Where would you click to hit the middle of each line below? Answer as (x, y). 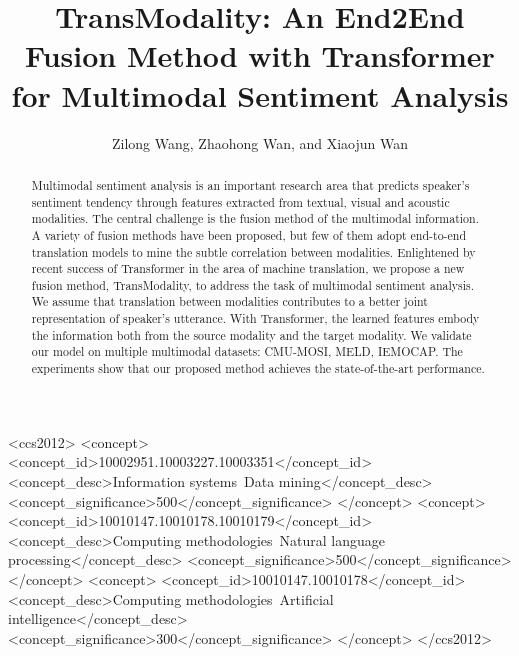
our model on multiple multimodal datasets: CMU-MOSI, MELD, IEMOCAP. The (247, 351)
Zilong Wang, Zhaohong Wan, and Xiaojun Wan (260, 142)
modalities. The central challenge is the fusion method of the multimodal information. (255, 218)
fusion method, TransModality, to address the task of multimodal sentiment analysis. (253, 284)
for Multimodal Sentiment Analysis (260, 94)
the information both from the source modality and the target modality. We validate (251, 334)
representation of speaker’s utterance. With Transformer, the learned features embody (255, 318)
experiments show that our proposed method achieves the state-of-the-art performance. (258, 368)
